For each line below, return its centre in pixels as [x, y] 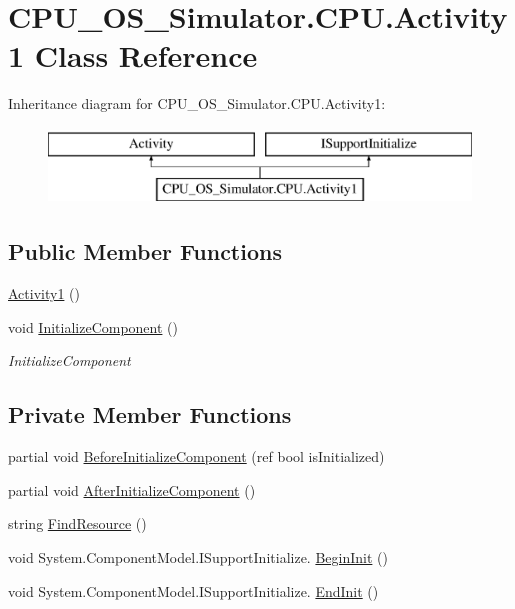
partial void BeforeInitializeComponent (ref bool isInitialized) [196, 456]
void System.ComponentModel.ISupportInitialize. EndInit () [193, 590]
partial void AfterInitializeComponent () [132, 489]
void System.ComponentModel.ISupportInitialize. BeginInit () [198, 557]
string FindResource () [77, 523]
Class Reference [146, 55]
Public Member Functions [145, 251]
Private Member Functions [150, 414]
